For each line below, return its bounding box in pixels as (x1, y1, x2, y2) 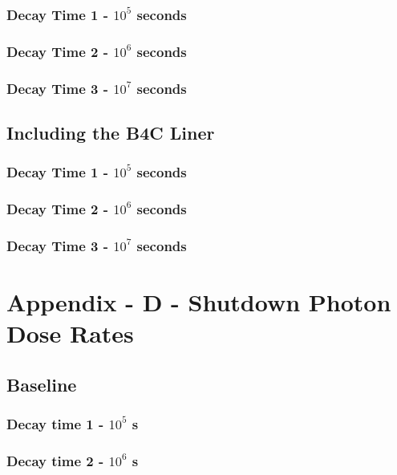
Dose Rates (6, 317, 134, 350)
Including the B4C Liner (6, 120, 215, 144)
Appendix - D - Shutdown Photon (6, 286, 391, 319)
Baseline (6, 371, 77, 396)
